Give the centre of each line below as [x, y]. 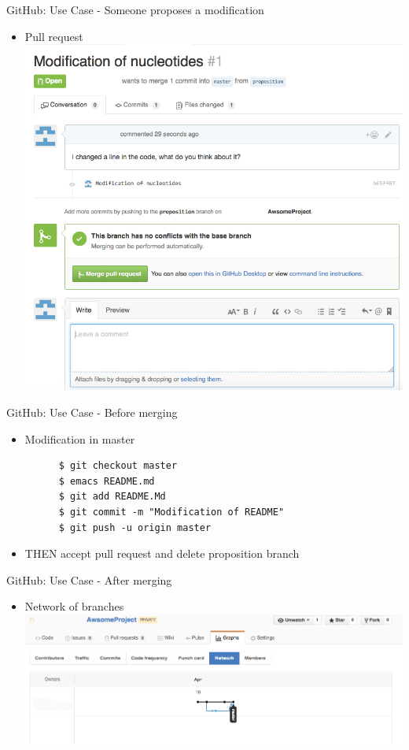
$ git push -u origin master [135, 527]
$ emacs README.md [107, 481]
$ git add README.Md [112, 497]
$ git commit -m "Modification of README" [171, 512]
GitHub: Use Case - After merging [89, 579]
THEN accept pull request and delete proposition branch [162, 553]
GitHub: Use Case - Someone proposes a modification [135, 9]
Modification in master [80, 438]
